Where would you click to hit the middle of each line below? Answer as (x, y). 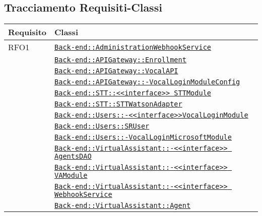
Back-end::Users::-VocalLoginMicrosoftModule (143, 137)
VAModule (71, 176)
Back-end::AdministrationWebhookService (133, 47)
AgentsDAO (73, 156)
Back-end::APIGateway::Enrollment (120, 60)
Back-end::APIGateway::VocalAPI (116, 71)
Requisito (27, 32)
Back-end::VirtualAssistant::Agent (123, 206)
